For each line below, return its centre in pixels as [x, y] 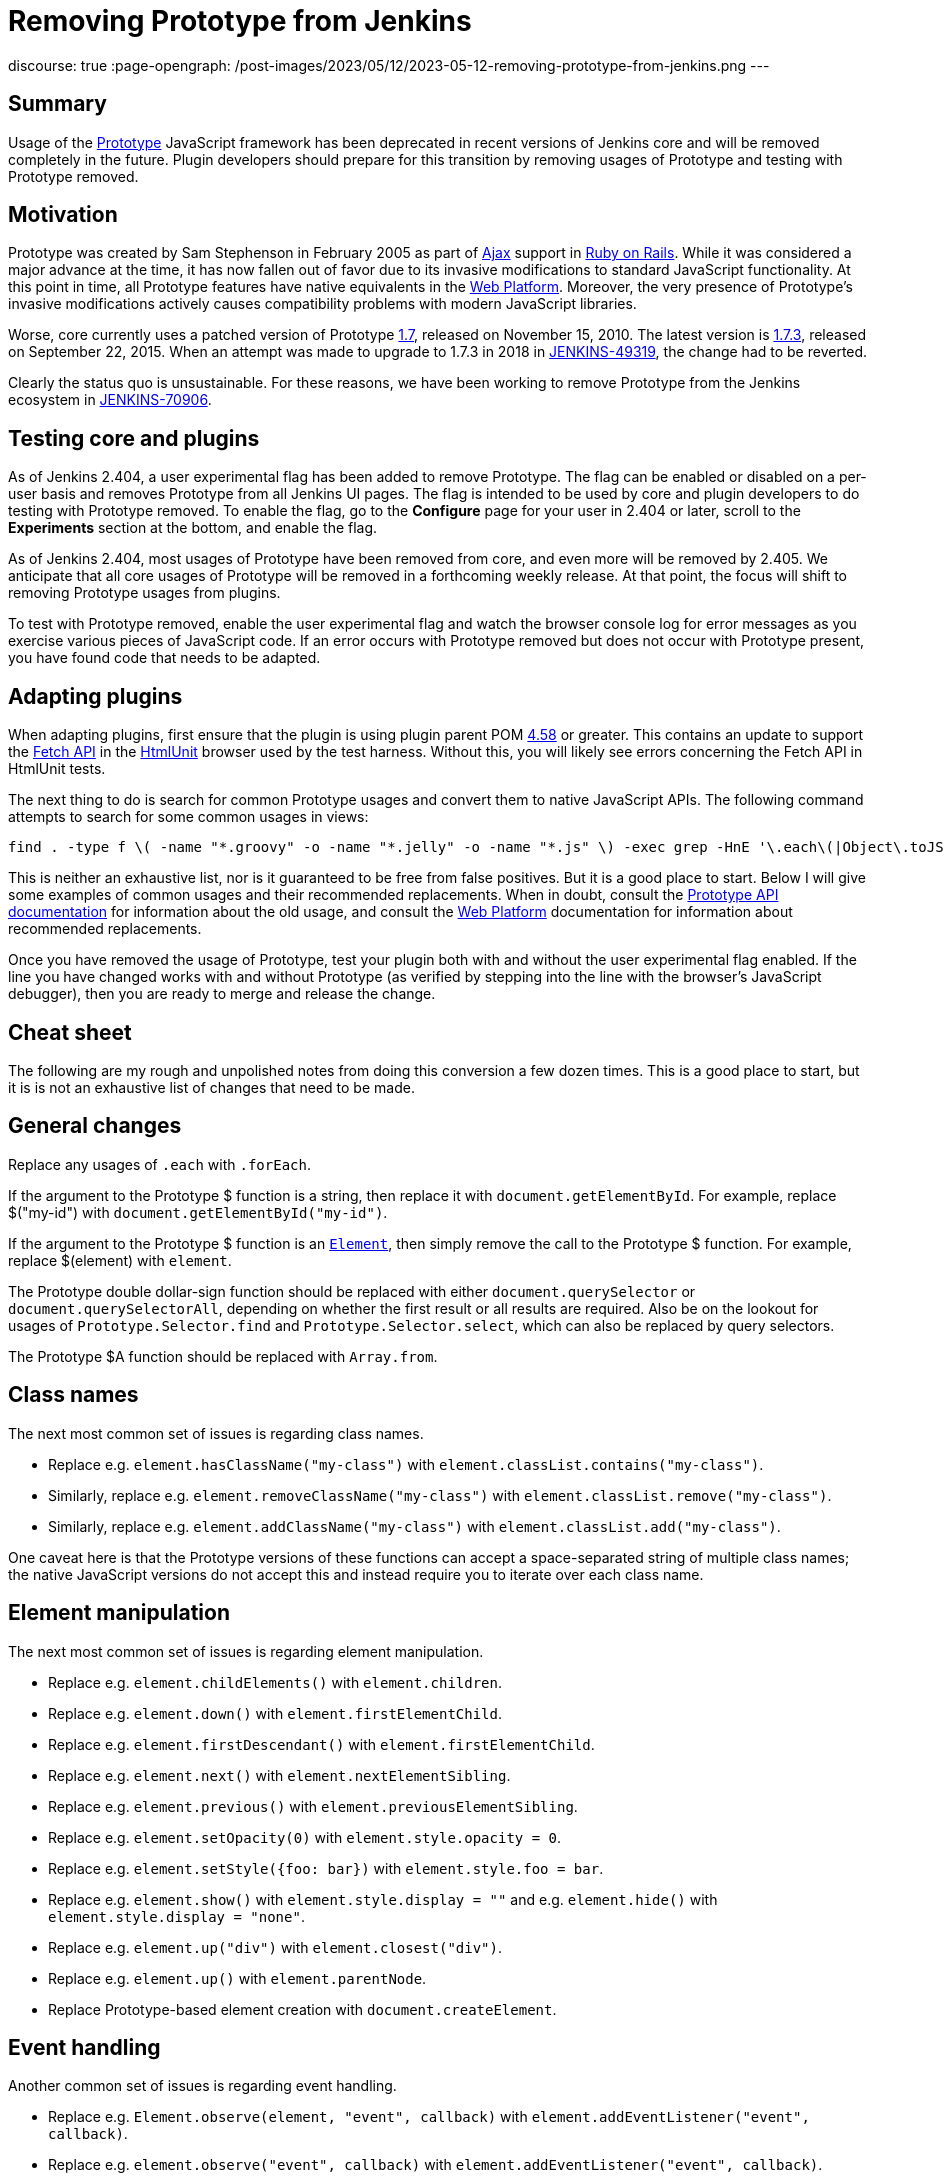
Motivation [63, 215]
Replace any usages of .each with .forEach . [159, 1164]
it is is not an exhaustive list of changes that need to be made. [211, 1087]
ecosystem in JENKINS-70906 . [110, 400]
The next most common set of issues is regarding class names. [216, 1433]
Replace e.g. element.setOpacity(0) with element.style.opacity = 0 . [305, 1837]
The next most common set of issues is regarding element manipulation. [246, 1651]
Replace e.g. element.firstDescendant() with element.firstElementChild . [321, 1744]
